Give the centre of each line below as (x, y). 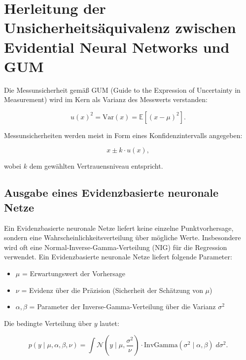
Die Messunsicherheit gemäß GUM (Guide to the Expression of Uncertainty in (122, 90)
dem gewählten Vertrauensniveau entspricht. (96, 166)
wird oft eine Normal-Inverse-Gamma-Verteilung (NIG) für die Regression (116, 247)
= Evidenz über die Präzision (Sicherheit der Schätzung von (112, 290)
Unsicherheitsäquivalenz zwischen (120, 27)
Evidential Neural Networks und (117, 47)
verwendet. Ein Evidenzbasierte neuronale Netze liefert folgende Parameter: (118, 257)
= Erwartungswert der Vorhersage (73, 273)
